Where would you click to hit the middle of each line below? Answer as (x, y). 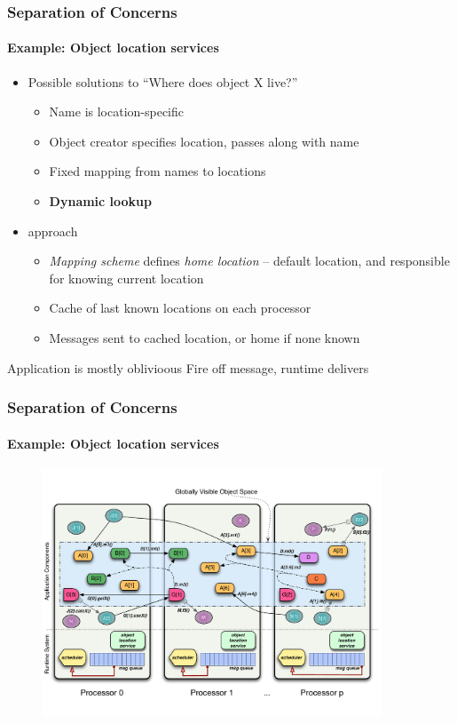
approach (53, 231)
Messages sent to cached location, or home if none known (205, 337)
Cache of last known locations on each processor (180, 308)
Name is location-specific (117, 111)
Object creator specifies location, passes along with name (204, 141)
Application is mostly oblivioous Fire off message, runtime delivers (188, 367)
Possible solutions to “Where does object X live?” (163, 81)
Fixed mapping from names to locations (158, 171)
